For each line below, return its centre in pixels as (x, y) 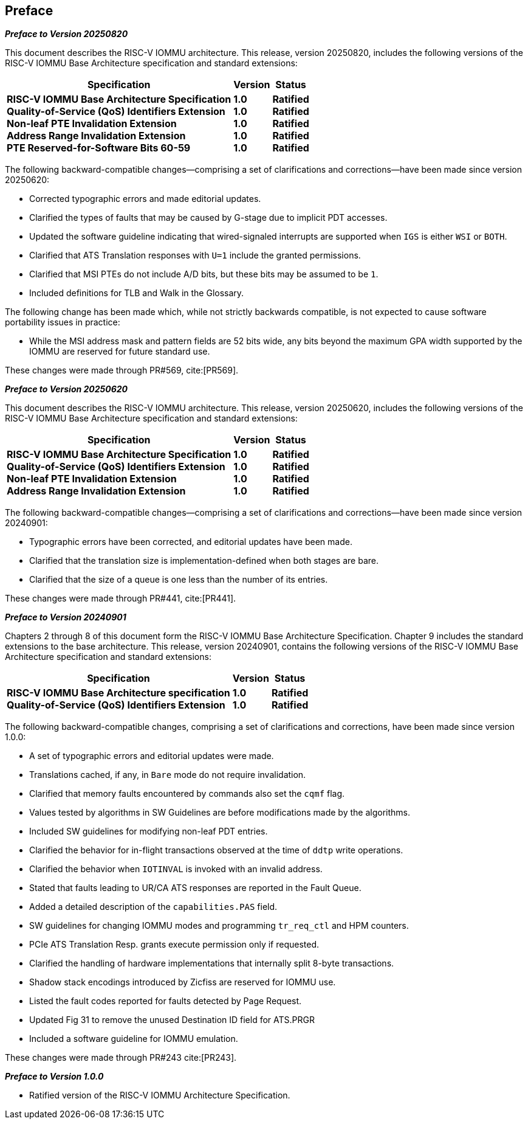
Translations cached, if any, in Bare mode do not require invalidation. (168, 775)
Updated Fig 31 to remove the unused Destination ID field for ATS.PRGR (172, 1020)
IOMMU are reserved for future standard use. (120, 352)
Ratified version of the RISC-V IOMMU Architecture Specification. (160, 1095)
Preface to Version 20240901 (66, 617)
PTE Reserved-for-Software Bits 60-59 (99, 148)
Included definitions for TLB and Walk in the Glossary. (137, 293)
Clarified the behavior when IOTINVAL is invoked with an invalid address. (176, 869)
